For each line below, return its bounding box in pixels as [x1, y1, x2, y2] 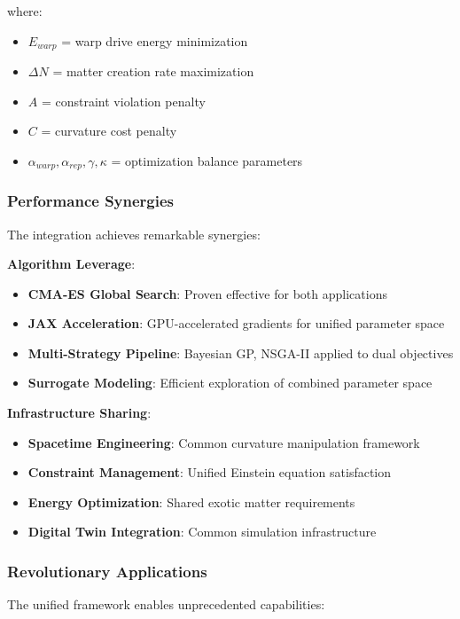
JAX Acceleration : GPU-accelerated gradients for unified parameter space [27, 314, 445, 333]
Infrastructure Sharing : [7, 404, 152, 422]
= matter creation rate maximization [52, 62, 254, 81]
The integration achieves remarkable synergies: [7, 224, 261, 243]
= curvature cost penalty [41, 121, 177, 140]
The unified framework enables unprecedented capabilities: [7, 595, 325, 614]
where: [7, 2, 43, 20]
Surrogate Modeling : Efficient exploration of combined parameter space [27, 373, 433, 392]
